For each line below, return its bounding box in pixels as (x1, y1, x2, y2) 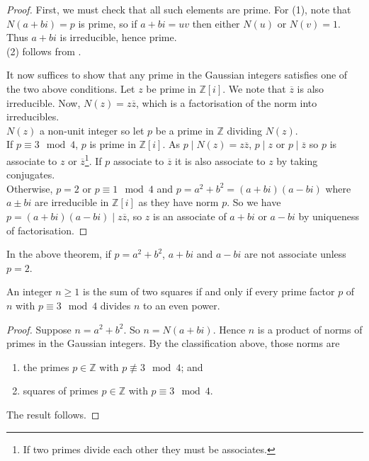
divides (100, 297, 131, 312)
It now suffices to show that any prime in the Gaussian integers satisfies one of (6, 67, 348, 82)
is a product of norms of (257, 321, 363, 336)
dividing (227, 123, 262, 137)
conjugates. (6, 167, 55, 182)
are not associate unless (244, 246, 346, 261)
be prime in (146, 81, 196, 96)
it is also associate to (175, 153, 266, 168)
